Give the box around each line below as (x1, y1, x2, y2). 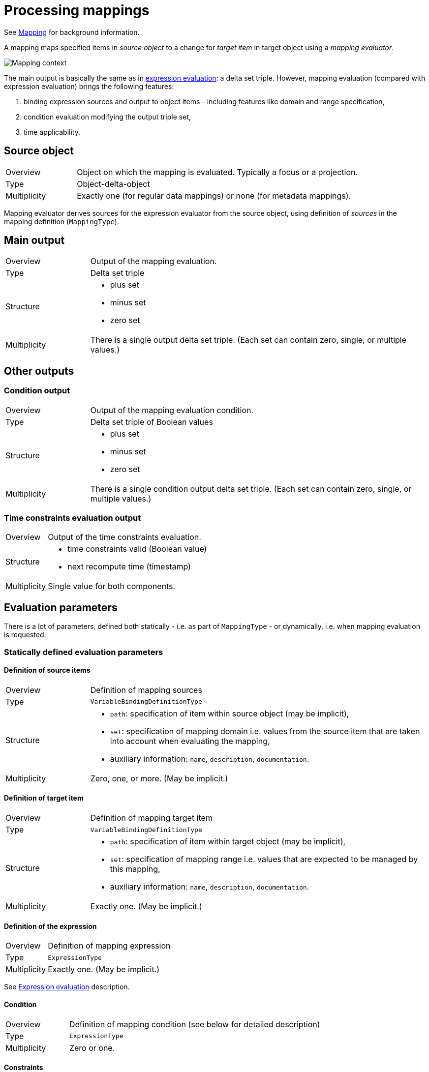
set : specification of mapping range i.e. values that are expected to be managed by (110, 854, 418, 864)
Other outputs (4, 364, 74, 377)
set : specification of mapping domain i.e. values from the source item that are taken (110, 726, 420, 736)
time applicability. (24, 127, 81, 136)
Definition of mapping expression (48, 941, 171, 951)
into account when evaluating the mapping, (110, 736, 270, 746)
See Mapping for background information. (4, 28, 140, 36)
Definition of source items (4, 666, 91, 675)
